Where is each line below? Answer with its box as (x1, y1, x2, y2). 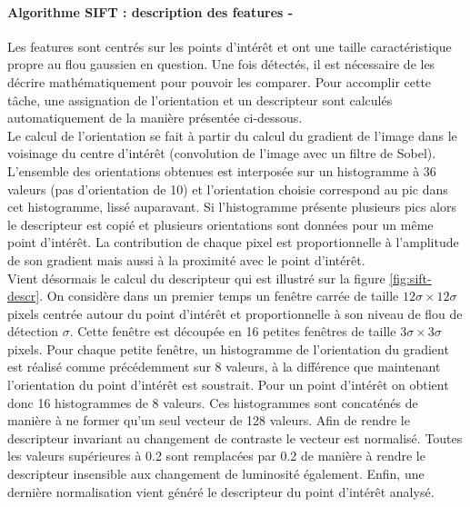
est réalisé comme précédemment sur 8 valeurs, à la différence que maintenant (7, 357, 441, 376)
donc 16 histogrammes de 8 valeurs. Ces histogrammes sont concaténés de (7, 393, 418, 412)
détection (7, 322, 58, 341)
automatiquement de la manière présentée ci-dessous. (7, 108, 303, 127)
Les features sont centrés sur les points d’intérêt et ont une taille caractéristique (7, 36, 452, 55)
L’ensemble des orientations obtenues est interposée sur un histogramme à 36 (7, 161, 436, 180)
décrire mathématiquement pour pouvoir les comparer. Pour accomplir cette (7, 72, 432, 91)
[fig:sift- (389, 268, 432, 287)
